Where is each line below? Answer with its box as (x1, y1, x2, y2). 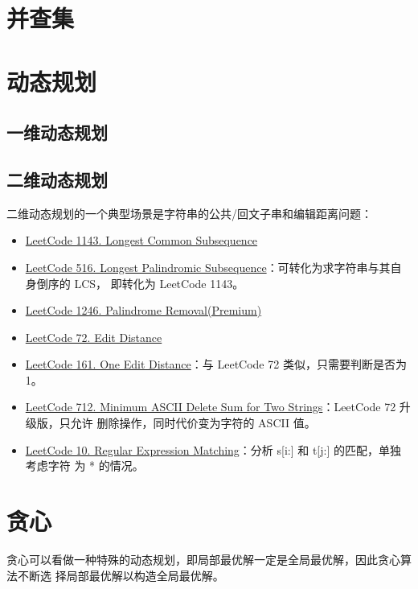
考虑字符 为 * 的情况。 (25, 457, 144, 474)
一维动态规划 (6, 120, 108, 145)
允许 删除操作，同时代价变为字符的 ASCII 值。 (70, 414, 316, 431)
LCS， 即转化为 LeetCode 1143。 (74, 274, 244, 291)
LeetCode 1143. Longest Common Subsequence (25, 232, 258, 249)
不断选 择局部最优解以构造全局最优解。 (17, 566, 224, 583)
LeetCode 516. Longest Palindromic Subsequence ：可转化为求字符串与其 (25, 258, 391, 275)
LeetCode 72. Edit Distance (25, 328, 162, 345)
